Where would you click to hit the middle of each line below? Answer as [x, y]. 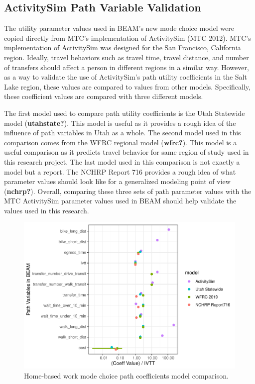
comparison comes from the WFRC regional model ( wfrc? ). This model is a [121, 142]
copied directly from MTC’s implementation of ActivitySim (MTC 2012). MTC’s [127, 38]
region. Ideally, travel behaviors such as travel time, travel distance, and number [127, 57]
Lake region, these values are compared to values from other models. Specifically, [127, 86]
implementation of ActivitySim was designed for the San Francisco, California [123, 48]
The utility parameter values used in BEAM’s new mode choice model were [119, 28]
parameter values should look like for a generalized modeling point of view [117, 181]
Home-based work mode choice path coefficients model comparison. [126, 375]
